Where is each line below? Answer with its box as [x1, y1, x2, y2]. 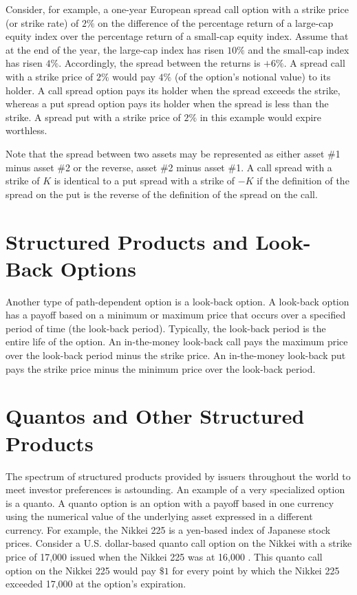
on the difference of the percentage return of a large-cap [98, 15, 334, 30]
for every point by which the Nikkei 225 [172, 563, 340, 577]
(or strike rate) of [6, 15, 79, 30]
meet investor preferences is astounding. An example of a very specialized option [6, 482, 345, 497]
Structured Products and [6, 227, 248, 255]
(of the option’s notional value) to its [174, 69, 331, 83]
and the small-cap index [248, 42, 349, 56]
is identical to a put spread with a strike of [54, 173, 235, 188]
